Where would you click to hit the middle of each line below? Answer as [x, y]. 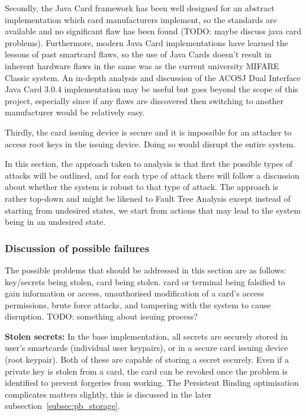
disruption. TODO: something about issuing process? [101, 316]
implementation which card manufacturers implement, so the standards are [141, 19]
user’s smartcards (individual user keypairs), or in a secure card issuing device [146, 348]
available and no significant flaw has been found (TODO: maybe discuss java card [153, 31]
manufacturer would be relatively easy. [75, 112]
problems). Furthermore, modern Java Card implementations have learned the [146, 42]
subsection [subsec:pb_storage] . [62, 406]
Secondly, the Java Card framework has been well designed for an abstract [140, 8]
